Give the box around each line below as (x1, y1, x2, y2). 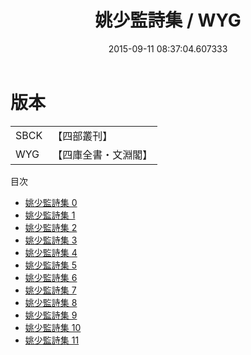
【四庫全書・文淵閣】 (52, 147, 153, 161)
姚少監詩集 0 (24, 196, 78, 208)
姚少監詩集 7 (24, 284, 77, 296)
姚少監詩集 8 (24, 296, 78, 308)
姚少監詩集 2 (24, 221, 78, 233)
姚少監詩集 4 (24, 246, 78, 258)
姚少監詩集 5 (24, 259, 78, 271)
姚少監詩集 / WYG (94, 9, 242, 32)
